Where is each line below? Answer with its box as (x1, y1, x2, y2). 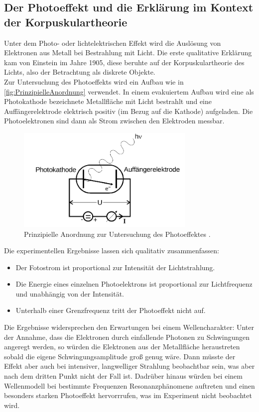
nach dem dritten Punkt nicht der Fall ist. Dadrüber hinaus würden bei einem (4, 371, 243, 381)
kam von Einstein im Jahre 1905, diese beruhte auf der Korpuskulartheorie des (4, 57, 245, 67)
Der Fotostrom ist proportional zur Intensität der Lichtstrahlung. (15, 262, 215, 272)
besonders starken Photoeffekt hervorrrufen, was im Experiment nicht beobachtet (4, 390, 252, 401)
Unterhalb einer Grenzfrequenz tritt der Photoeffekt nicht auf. (15, 305, 206, 315)
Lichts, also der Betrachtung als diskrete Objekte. (4, 67, 155, 77)
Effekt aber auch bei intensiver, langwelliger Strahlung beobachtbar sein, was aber (4, 361, 255, 371)
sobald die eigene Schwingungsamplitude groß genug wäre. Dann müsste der (4, 351, 236, 361)
